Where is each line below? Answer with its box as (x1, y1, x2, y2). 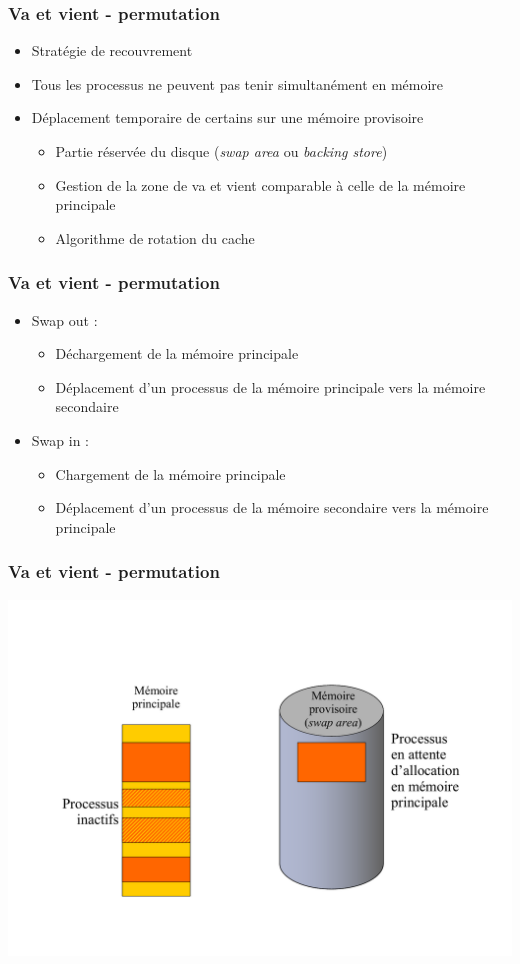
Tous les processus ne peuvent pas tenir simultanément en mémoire (31, 73, 444, 94)
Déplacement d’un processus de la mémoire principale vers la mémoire (55, 376, 486, 397)
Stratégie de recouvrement (31, 40, 193, 61)
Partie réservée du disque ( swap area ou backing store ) (55, 141, 388, 161)
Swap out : (31, 309, 98, 330)
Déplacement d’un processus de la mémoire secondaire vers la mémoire (55, 497, 489, 518)
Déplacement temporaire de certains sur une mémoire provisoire (31, 107, 424, 128)
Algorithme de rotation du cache (55, 227, 255, 248)
